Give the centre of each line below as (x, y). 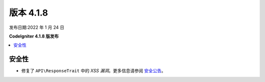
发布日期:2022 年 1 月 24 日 (37, 27)
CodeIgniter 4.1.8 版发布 (34, 36)
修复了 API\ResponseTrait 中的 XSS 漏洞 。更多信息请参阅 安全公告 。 (94, 71)
